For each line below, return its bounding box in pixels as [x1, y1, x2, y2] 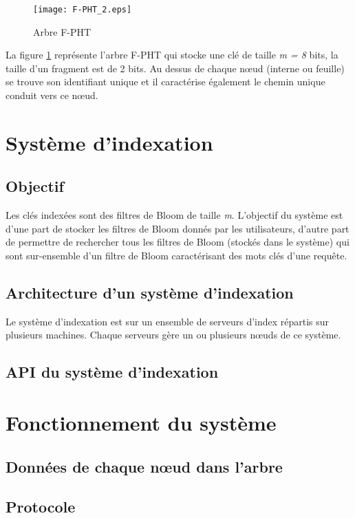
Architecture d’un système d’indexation [6, 281, 294, 303]
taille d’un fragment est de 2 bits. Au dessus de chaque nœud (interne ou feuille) [6, 61, 345, 75]
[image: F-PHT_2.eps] [33, 5, 132, 14]
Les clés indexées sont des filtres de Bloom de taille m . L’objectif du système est [6, 208, 343, 222]
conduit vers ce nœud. [6, 88, 98, 102]
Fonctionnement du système [6, 408, 277, 436]
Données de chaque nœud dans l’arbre [6, 455, 283, 477]
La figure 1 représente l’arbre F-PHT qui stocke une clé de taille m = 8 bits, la [6, 47, 338, 62]
